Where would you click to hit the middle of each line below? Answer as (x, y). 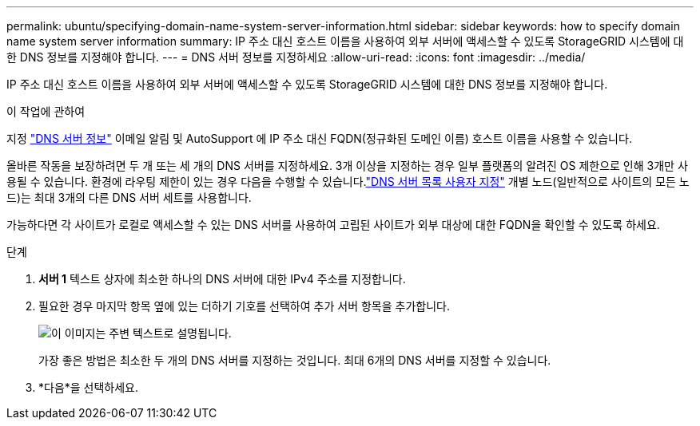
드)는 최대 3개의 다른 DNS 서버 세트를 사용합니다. (129, 197)
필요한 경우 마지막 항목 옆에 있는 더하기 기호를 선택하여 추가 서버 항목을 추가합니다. (244, 306)
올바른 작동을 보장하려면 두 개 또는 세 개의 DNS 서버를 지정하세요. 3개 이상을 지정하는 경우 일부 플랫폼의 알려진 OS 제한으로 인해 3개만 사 (347, 166)
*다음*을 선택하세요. (89, 387)
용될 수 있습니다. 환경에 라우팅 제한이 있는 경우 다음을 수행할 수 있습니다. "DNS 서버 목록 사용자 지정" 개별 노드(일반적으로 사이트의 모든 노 (348, 181)
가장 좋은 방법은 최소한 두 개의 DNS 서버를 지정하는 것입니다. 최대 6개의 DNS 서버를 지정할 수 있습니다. (295, 360)
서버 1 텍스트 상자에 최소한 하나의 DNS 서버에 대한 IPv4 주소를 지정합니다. (222, 279)
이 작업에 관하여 (46, 111)
